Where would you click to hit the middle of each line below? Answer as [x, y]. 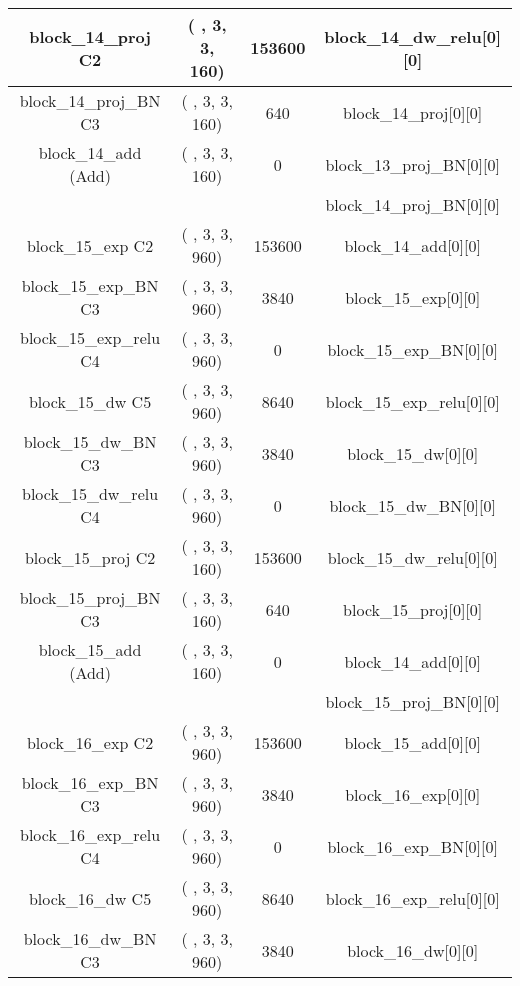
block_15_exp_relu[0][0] [412, 401]
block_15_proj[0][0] [413, 609]
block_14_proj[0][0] [413, 112]
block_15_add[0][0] [412, 742]
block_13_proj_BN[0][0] [412, 164]
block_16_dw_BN [90, 938]
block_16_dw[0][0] [413, 950]
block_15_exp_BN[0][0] [412, 349]
